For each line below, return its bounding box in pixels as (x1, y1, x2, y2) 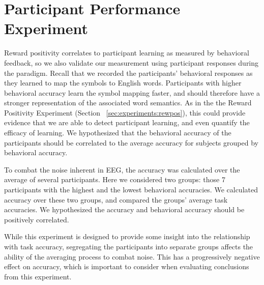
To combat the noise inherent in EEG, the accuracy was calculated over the (4, 164, 240, 175)
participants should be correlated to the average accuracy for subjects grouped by (4, 137, 258, 148)
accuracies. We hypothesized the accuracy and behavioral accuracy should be (4, 204, 245, 215)
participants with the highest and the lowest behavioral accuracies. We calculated (4, 184, 258, 195)
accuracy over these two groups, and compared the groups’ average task (4, 194, 228, 205)
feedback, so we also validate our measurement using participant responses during (4, 57, 259, 68)
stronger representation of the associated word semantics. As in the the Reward (4, 97, 252, 108)
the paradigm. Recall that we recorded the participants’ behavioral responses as (4, 67, 253, 78)
